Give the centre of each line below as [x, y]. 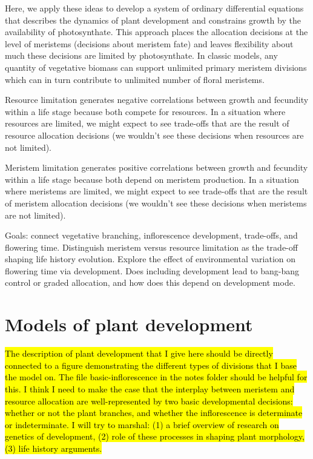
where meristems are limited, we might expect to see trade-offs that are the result [156, 191]
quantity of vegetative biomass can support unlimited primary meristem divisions [156, 67]
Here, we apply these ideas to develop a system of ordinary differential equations [154, 8]
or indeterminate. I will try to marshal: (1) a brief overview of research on [142, 424]
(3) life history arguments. [54, 448]
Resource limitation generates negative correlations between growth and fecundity [157, 100]
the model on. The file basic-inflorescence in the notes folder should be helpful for [156, 377]
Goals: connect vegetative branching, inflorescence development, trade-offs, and [151, 235]
